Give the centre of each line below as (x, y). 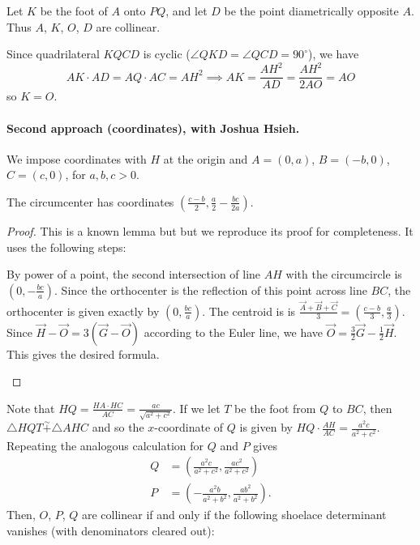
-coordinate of (189, 427)
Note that (31, 408)
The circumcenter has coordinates (90, 201)
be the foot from (275, 408)
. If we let (196, 408)
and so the (118, 427)
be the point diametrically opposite (311, 11)
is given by (266, 427)
